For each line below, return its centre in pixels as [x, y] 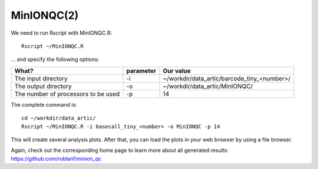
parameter [141, 70]
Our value [177, 70]
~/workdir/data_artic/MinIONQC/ [208, 86]
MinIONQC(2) [45, 15]
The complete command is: [44, 104]
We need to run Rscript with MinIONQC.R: [62, 33]
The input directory [41, 78]
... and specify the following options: [55, 59]
